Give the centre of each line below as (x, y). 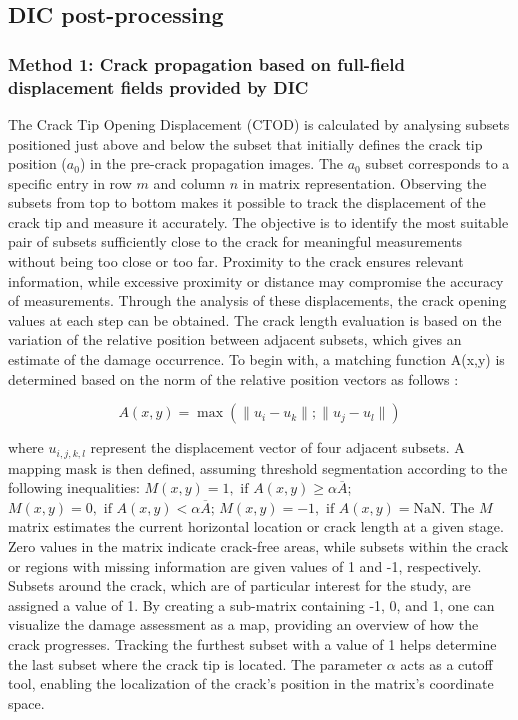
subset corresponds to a (437, 163)
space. (26, 702)
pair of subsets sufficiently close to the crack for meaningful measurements (235, 241)
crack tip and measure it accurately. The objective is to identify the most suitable (258, 221)
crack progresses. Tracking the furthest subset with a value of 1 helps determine (252, 644)
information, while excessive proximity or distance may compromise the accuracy (256, 280)
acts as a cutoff (446, 663)
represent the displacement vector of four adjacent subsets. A (277, 447)
